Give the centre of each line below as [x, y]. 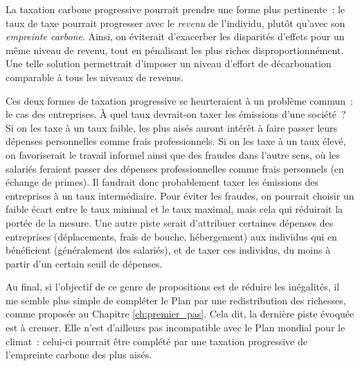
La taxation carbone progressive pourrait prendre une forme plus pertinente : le [175, 9]
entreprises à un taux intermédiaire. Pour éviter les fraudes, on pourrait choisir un [180, 195]
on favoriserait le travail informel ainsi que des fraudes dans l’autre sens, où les [173, 154]
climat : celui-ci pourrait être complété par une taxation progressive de [156, 341]
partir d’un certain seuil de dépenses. [84, 263]
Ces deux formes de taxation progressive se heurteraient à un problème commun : [179, 100]
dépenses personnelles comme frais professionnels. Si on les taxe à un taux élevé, [176, 141]
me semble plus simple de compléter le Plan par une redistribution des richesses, [176, 300]
